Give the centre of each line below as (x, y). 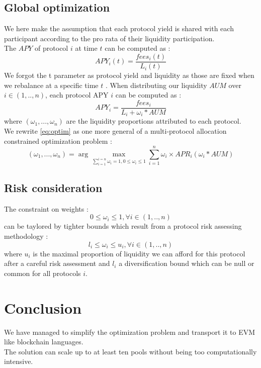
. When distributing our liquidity (156, 85)
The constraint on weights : (46, 208)
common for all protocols (42, 273)
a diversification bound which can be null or (187, 263)
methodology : (26, 236)
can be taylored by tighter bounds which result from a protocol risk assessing (123, 226)
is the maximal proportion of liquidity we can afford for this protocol (139, 253)
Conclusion (43, 307)
